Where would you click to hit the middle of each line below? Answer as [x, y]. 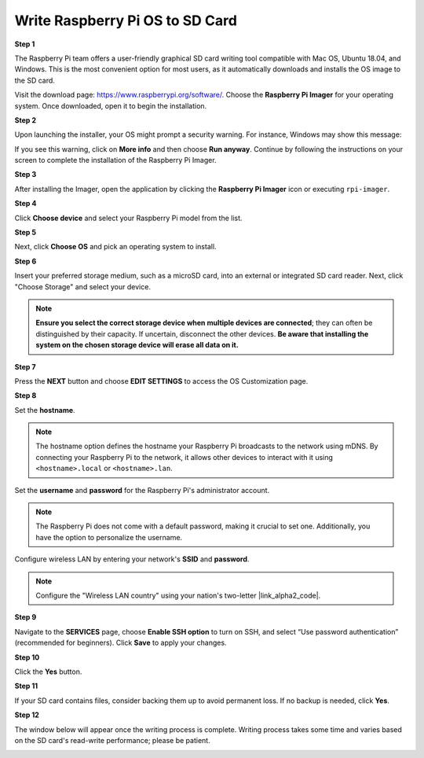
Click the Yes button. [48, 672]
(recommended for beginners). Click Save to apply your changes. [121, 643]
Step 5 [26, 233]
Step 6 [26, 261]
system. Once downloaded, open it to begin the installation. [111, 105]
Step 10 [27, 657]
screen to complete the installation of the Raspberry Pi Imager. [115, 160]
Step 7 [25, 366]
